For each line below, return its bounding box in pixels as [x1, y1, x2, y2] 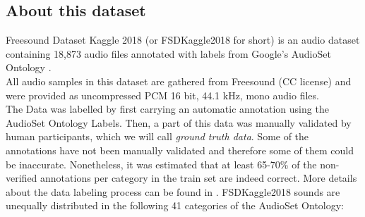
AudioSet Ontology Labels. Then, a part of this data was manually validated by [6, 115, 352, 130]
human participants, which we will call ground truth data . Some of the [6, 129, 309, 144]
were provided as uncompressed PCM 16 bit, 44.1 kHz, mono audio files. [6, 87, 319, 102]
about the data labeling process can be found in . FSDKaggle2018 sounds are [6, 184, 340, 199]
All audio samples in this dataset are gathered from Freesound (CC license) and [6, 73, 352, 88]
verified [6, 170, 37, 185]
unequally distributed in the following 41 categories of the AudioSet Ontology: [6, 198, 345, 213]
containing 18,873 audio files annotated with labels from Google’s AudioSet [6, 46, 331, 61]
